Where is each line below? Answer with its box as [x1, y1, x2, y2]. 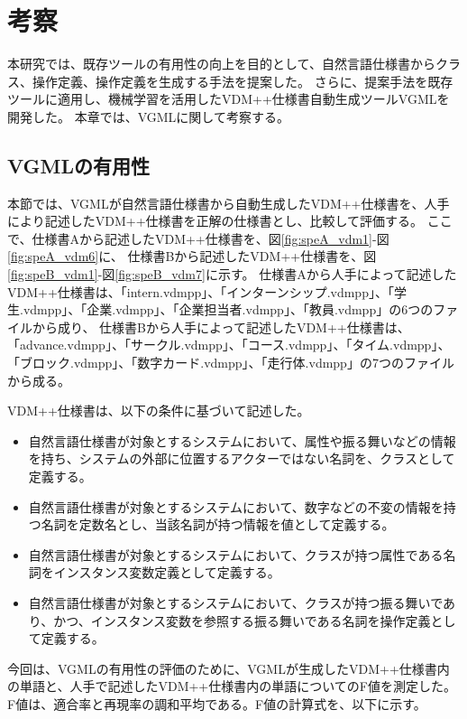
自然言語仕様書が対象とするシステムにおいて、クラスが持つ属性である [28, 545, 444, 564]
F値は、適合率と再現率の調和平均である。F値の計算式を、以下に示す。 [7, 694, 426, 713]
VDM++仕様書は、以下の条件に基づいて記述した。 [7, 401, 310, 420]
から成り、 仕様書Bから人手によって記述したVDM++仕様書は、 [32, 317, 410, 336]
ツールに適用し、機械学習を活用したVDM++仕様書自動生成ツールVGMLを [7, 89, 450, 108]
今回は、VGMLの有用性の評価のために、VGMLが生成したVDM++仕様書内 [7, 658, 450, 677]
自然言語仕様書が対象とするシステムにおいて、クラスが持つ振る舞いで [28, 593, 443, 612]
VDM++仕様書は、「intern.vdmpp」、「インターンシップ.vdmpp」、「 [7, 282, 394, 301]
